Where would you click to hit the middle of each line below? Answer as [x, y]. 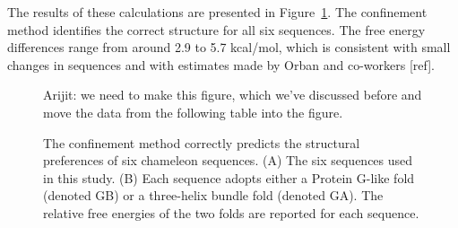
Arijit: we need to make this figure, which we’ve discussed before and [233, 95]
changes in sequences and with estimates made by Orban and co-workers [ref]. [221, 64]
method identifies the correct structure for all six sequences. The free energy [216, 29]
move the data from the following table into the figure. [193, 112]
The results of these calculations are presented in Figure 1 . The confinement [217, 12]
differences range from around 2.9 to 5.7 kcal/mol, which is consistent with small [229, 47]
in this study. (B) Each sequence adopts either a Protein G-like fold [229, 177]
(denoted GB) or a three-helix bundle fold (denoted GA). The [213, 195]
